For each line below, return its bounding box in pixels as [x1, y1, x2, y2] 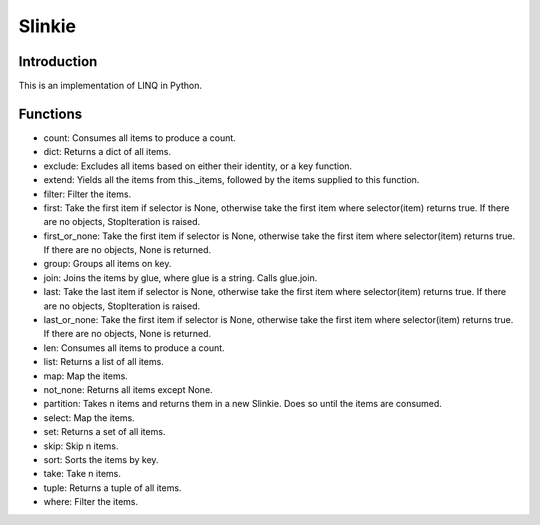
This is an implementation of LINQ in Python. [18, 80, 202, 92]
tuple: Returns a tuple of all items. [43, 481, 182, 494]
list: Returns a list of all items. [43, 356, 164, 368]
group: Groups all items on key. [43, 258, 172, 270]
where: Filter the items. [43, 496, 139, 508]
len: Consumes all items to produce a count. [43, 341, 225, 354]
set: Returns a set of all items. [43, 426, 166, 438]
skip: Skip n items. [43, 440, 119, 452]
